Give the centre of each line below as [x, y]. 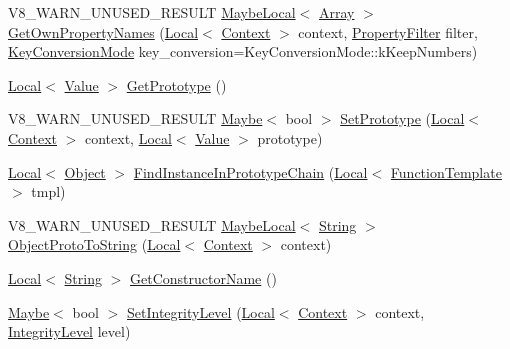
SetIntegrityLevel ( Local [201, 311]
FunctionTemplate [446, 171]
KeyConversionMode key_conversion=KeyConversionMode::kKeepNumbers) [243, 51]
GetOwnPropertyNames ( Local [103, 31]
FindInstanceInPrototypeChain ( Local [250, 171]
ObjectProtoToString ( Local [94, 244]
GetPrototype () [176, 84]
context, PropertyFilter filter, [388, 31]
